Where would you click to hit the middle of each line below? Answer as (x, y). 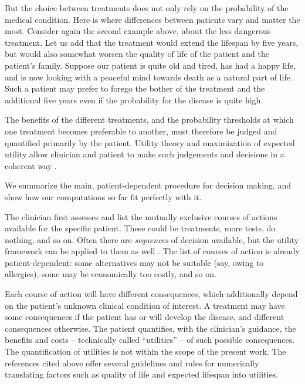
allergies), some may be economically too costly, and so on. (111, 274)
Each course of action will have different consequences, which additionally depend (151, 294)
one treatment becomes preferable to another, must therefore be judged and (141, 131)
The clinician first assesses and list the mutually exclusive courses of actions (141, 216)
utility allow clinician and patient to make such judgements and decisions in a (145, 154)
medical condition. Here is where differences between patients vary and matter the (152, 19)
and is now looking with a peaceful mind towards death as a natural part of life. (149, 77)
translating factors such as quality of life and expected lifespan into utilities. (142, 374)
